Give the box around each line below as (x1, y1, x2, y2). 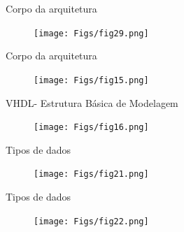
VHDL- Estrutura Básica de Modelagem (6, 95, 178, 110)
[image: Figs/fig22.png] (34, 216, 149, 226)
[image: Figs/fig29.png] (34, 28, 149, 38)
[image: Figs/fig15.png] (34, 75, 149, 85)
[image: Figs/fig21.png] (34, 169, 149, 180)
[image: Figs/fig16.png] (34, 122, 149, 133)
